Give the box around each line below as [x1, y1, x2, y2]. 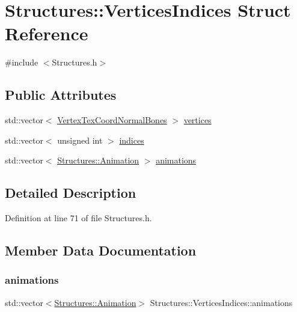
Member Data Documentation [5, 241, 197, 260]
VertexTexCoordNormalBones [57, 114, 167, 126]
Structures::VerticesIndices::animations [150, 296, 293, 308]
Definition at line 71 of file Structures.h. [5, 212, 152, 224]
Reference [5, 21, 88, 46]
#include [5, 56, 38, 69]
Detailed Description [5, 183, 136, 202]
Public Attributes [5, 85, 117, 104]
